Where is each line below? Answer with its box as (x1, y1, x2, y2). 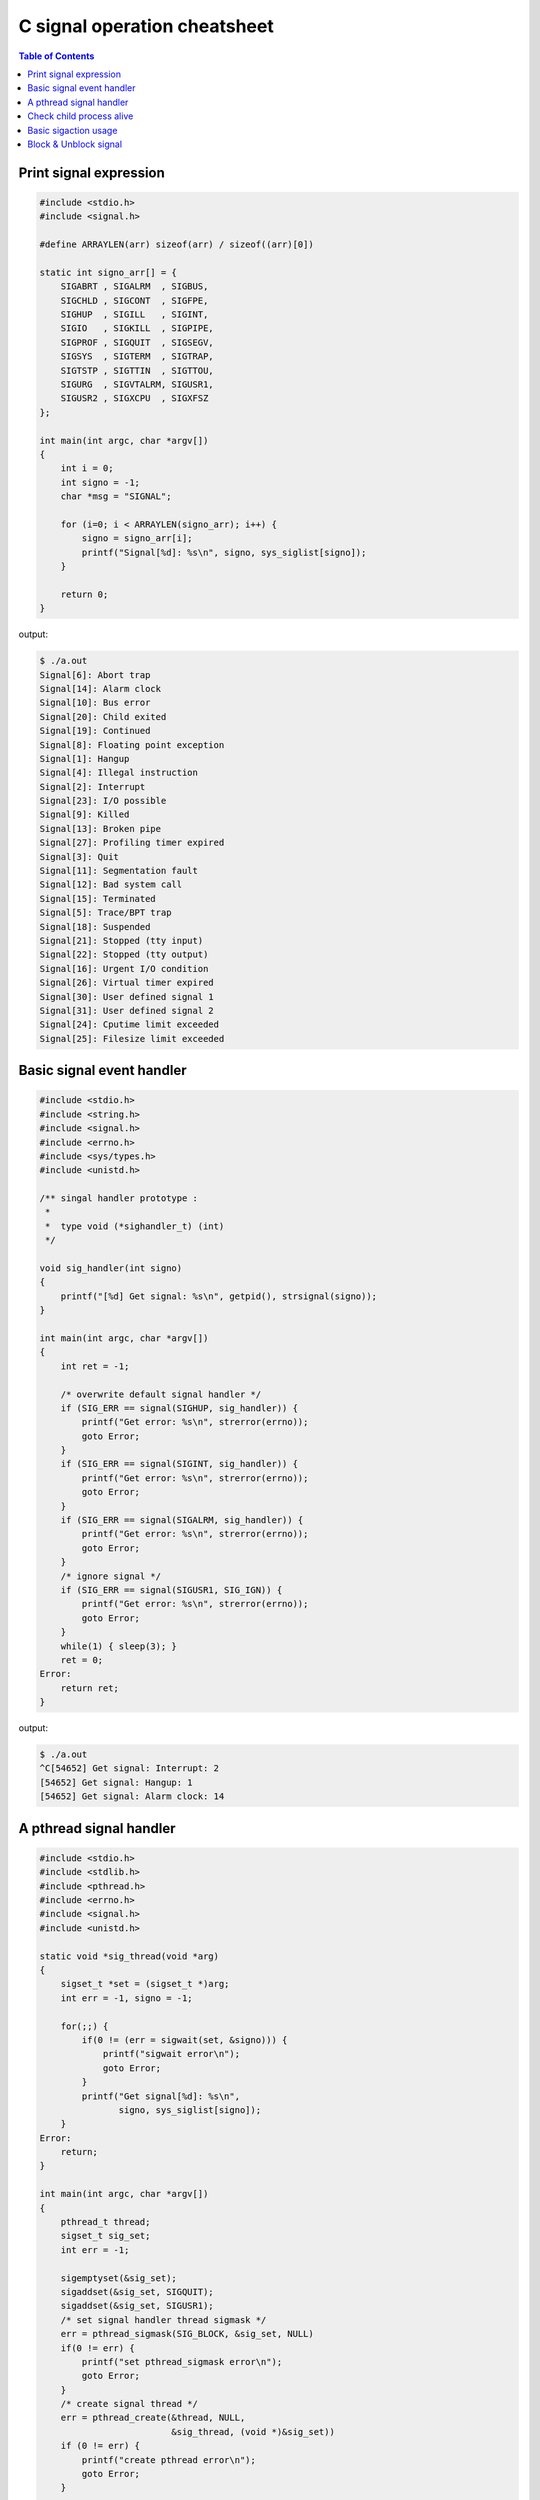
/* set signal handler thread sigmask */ (60, 2314, 267, 2325)
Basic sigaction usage (27, 124, 118, 136)
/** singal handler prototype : (39, 1193, 199, 1204)
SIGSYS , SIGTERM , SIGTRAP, (60, 351, 214, 362)
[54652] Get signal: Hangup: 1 (39, 1776, 194, 1788)
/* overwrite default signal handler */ (60, 1388, 262, 1400)
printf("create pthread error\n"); (81, 2454, 257, 2465)
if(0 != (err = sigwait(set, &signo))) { (81, 2034, 288, 2045)
